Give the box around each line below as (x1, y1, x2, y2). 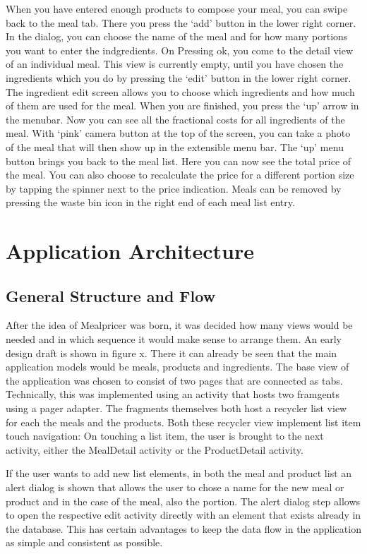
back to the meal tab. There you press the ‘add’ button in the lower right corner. (6, 15, 356, 30)
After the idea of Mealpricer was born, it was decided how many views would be (6, 318, 353, 332)
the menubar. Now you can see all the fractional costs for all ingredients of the (6, 112, 345, 126)
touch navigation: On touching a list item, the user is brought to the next (6, 428, 324, 443)
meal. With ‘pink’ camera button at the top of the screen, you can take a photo (6, 126, 351, 140)
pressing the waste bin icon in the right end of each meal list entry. (6, 195, 295, 210)
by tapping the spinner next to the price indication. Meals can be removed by (6, 181, 342, 195)
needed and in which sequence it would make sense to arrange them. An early (6, 332, 342, 347)
